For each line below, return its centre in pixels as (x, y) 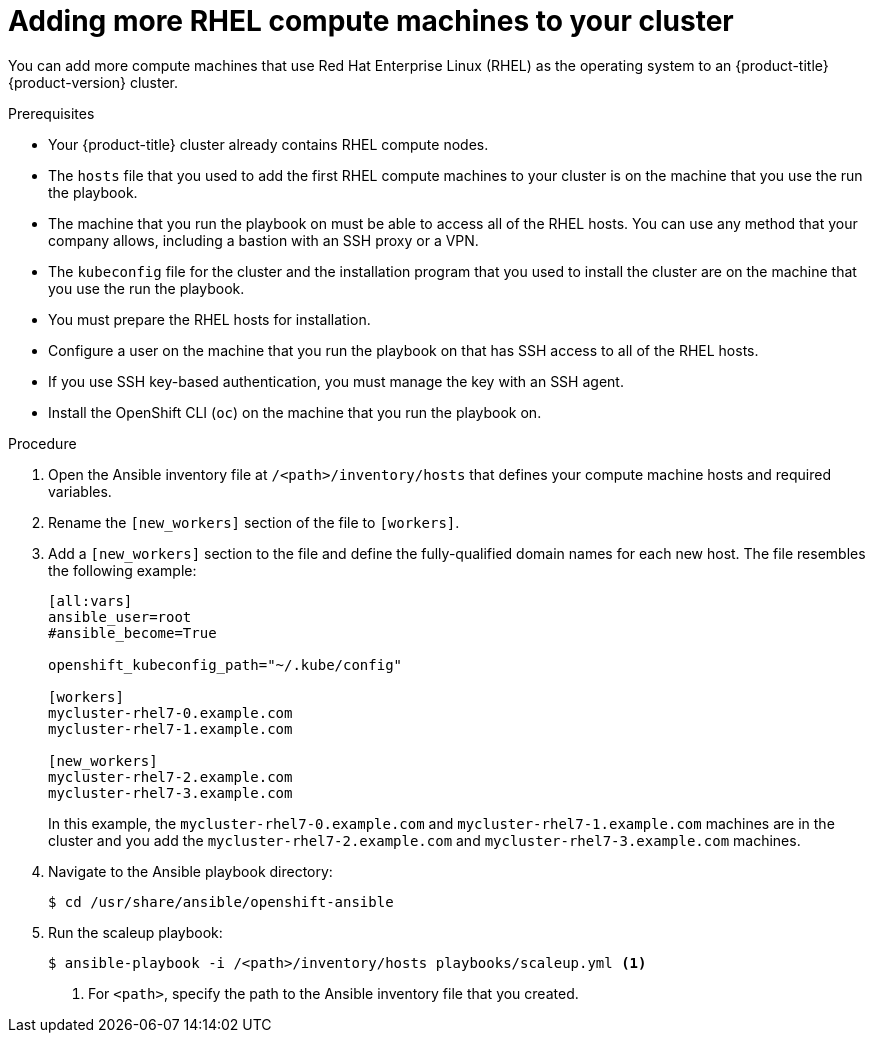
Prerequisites (51, 113)
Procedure (42, 443)
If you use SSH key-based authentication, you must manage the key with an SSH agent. (336, 381)
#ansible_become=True (132, 632)
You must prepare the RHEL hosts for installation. (209, 319)
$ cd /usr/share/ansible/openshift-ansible (221, 901)
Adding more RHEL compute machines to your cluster (371, 21)
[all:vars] (90, 600)
